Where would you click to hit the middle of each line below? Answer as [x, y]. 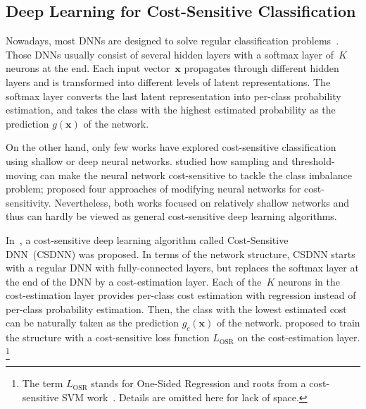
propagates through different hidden [261, 68]
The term [43, 383]
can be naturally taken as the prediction [92, 323]
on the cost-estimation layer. [299, 337]
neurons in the [309, 281]
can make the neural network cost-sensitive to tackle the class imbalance [196, 175]
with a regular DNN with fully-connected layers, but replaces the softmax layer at [182, 268]
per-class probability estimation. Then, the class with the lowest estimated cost [176, 309]
